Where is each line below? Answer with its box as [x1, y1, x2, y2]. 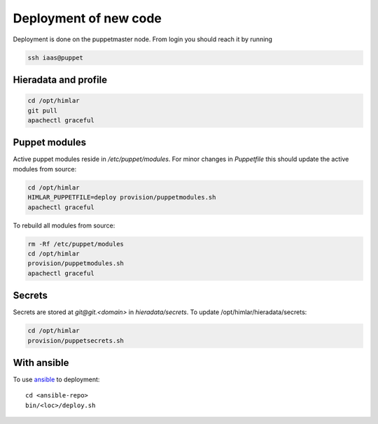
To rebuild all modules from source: [13, 221, 115, 229]
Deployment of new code [13, 10, 162, 26]
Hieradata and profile [13, 73, 108, 85]
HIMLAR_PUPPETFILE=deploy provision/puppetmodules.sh [27, 193, 216, 202]
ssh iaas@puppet [27, 53, 84, 62]
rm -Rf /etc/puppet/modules [27, 240, 124, 248]
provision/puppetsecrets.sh [27, 337, 124, 344]
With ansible [13, 357, 69, 369]
